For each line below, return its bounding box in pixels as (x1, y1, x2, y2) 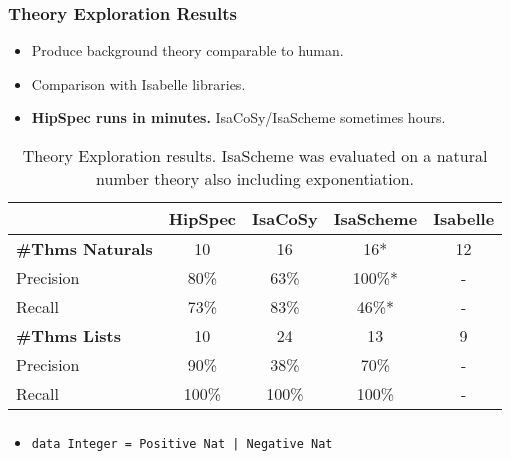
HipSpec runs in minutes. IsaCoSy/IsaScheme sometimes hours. (31, 107, 446, 128)
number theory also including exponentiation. (96, 167, 415, 190)
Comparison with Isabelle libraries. (31, 73, 246, 94)
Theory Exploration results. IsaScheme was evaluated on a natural (22, 144, 488, 167)
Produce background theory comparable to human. (31, 40, 344, 61)
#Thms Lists (16, 324, 121, 347)
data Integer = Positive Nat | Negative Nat (31, 436, 333, 451)
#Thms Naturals (16, 237, 153, 260)
